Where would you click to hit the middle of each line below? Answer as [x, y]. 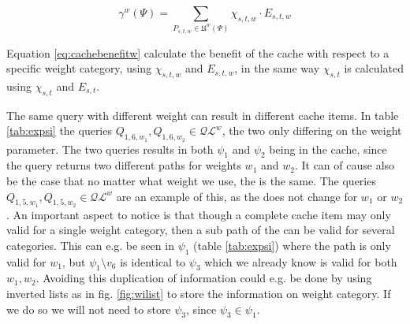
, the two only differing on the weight [312, 130]
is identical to [153, 261]
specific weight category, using [79, 68]
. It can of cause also [345, 165]
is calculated [374, 68]
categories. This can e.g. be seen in [90, 245]
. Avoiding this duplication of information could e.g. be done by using [204, 278]
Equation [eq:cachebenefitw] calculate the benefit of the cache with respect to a [198, 52]
